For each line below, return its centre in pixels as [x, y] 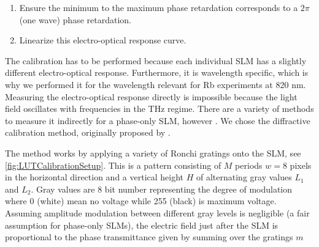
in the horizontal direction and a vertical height [94, 177]
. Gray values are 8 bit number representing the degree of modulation [162, 189]
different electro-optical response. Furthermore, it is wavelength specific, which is [157, 72]
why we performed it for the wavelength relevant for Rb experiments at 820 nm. [156, 84]
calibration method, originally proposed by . [88, 132]
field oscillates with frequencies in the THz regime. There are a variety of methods [159, 109]
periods [249, 165]
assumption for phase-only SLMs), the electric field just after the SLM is [142, 225]
